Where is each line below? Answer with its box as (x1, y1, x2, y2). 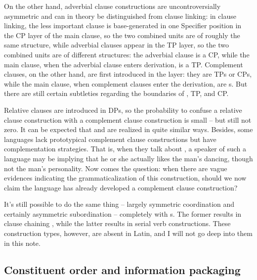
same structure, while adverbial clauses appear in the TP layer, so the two (4, 40, 229, 50)
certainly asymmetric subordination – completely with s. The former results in (4, 208, 242, 219)
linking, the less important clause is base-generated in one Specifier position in (4, 20, 242, 31)
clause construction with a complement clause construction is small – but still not (4, 114, 252, 125)
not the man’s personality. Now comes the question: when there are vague (4, 163, 227, 173)
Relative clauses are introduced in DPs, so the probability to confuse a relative (4, 104, 242, 115)
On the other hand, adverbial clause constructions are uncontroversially (4, 1, 221, 11)
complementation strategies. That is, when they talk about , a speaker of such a (4, 143, 247, 154)
